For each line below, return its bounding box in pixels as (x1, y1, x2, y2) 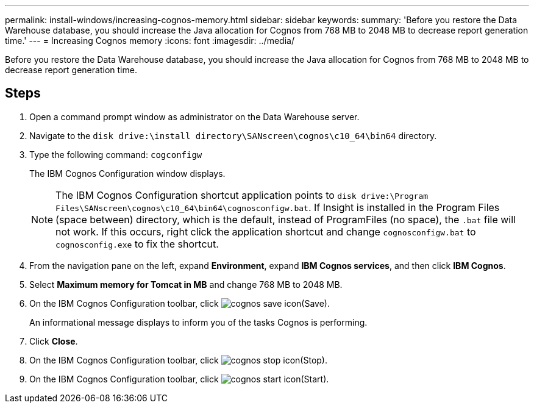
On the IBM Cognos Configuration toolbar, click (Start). (29, 373, 329, 384)
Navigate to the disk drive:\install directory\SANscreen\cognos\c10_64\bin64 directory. (29, 130, 437, 141)
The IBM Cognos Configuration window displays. (29, 168, 226, 179)
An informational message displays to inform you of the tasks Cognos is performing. (29, 317, 368, 327)
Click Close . (29, 335, 78, 346)
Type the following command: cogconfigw (29, 149, 202, 160)
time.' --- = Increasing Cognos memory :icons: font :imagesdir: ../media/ (5, 35, 294, 46)
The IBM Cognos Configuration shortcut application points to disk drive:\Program (55, 188, 429, 201)
